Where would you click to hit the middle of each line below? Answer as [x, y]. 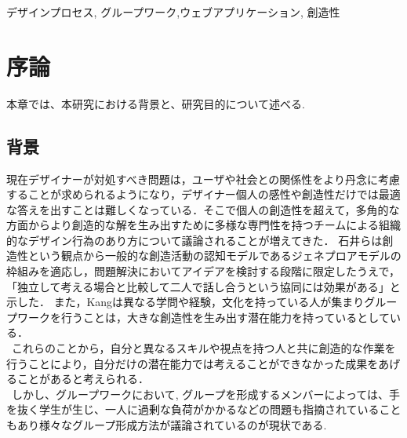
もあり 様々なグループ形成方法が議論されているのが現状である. [167, 425]
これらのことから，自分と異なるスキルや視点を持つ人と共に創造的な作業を [203, 348]
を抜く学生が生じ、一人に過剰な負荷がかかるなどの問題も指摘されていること [204, 409]
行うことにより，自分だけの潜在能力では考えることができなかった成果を [193, 363]
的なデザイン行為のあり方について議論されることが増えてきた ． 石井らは [194, 240]
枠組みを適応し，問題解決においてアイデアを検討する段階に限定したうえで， [203, 271]
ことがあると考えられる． [83, 379]
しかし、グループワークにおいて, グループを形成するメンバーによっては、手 [206, 394]
